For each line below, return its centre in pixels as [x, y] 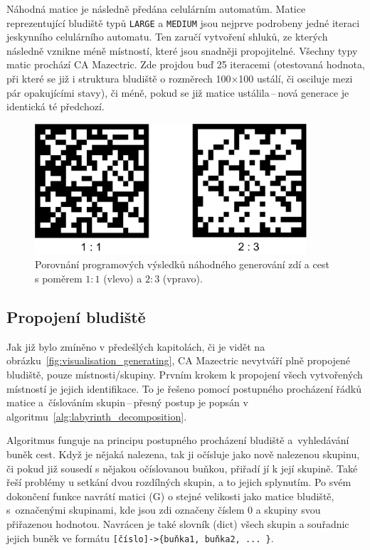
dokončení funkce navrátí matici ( [80, 496]
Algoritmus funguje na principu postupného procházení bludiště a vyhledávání [178, 440]
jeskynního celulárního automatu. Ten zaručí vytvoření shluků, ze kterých [167, 37]
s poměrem [59, 279]
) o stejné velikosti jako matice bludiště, [247, 496]
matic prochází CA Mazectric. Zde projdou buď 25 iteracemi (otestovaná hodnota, [186, 64]
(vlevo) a [123, 279]
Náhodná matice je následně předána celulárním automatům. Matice [156, 9]
